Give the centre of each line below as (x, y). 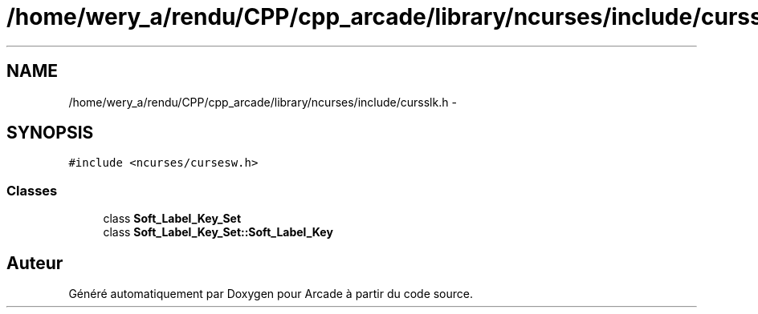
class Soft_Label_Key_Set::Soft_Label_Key (218, 232)
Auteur (35, 263)
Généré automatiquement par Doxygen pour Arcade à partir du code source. (271, 294)
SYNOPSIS (50, 133)
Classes (32, 190)
